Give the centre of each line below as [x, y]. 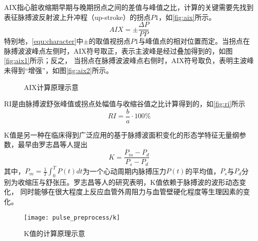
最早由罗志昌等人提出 [52, 144]
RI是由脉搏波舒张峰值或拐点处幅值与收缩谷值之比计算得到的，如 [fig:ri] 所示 [125, 104]
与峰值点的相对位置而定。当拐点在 [194, 41]
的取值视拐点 [110, 41]
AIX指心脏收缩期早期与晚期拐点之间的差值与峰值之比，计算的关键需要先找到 [129, 7]
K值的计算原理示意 [54, 233]
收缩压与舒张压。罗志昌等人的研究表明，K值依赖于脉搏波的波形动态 [128, 182]
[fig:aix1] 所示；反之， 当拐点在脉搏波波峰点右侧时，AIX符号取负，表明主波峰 [129, 60]
